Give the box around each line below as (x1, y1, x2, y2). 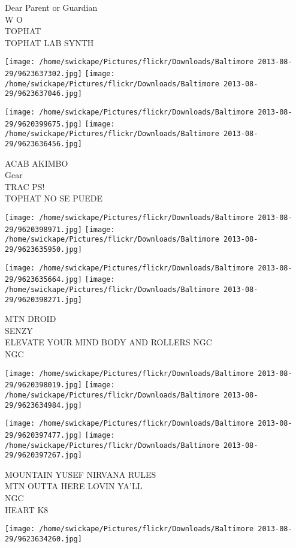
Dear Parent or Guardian (5, 1, 98, 13)
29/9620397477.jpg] (5, 430, 82, 439)
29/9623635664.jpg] (5, 275, 82, 284)
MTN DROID (5, 312, 56, 325)
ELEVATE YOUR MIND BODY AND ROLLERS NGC (5, 336, 212, 348)
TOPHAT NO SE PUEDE (5, 192, 102, 204)
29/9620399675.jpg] (5, 119, 82, 128)
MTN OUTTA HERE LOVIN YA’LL (5, 480, 143, 492)
